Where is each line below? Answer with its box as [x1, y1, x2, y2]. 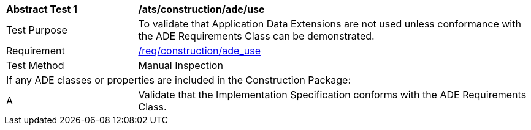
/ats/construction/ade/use [138, 3, 265, 15]
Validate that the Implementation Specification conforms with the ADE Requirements [138, 88, 527, 101]
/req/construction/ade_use [138, 45, 261, 57]
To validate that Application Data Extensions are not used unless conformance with [138, 18, 521, 30]
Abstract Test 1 [6, 3, 77, 15]
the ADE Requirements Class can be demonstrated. [138, 30, 375, 42]
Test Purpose [6, 24, 67, 36]
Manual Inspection [138, 59, 223, 71]
